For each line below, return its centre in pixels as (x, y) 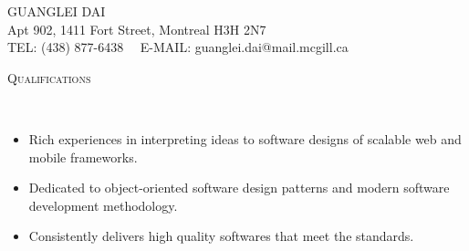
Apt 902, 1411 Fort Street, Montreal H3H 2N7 (137, 29)
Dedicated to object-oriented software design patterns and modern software (239, 188)
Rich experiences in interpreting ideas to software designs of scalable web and (245, 138)
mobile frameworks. (83, 157)
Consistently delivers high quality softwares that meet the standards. (221, 236)
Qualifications (49, 77)
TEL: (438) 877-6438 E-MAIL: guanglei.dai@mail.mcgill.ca (178, 47)
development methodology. (103, 205)
